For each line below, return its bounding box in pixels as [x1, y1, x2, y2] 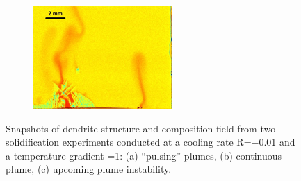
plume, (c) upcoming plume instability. [6, 162, 172, 176]
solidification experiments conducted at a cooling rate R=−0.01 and [6, 135, 295, 149]
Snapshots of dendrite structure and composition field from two [6, 121, 276, 135]
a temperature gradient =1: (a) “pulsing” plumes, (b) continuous [6, 148, 282, 162]
